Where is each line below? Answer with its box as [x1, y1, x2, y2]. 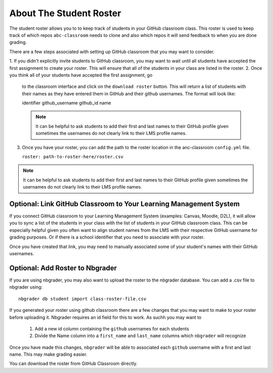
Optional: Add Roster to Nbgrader [9, 263, 117, 272]
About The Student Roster [9, 8, 121, 19]
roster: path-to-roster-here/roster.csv [22, 154, 124, 160]
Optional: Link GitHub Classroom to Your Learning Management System [9, 200, 240, 208]
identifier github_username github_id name [22, 100, 111, 106]
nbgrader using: [9, 284, 43, 290]
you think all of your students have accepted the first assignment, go [9, 72, 153, 78]
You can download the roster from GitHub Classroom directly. [9, 360, 138, 366]
